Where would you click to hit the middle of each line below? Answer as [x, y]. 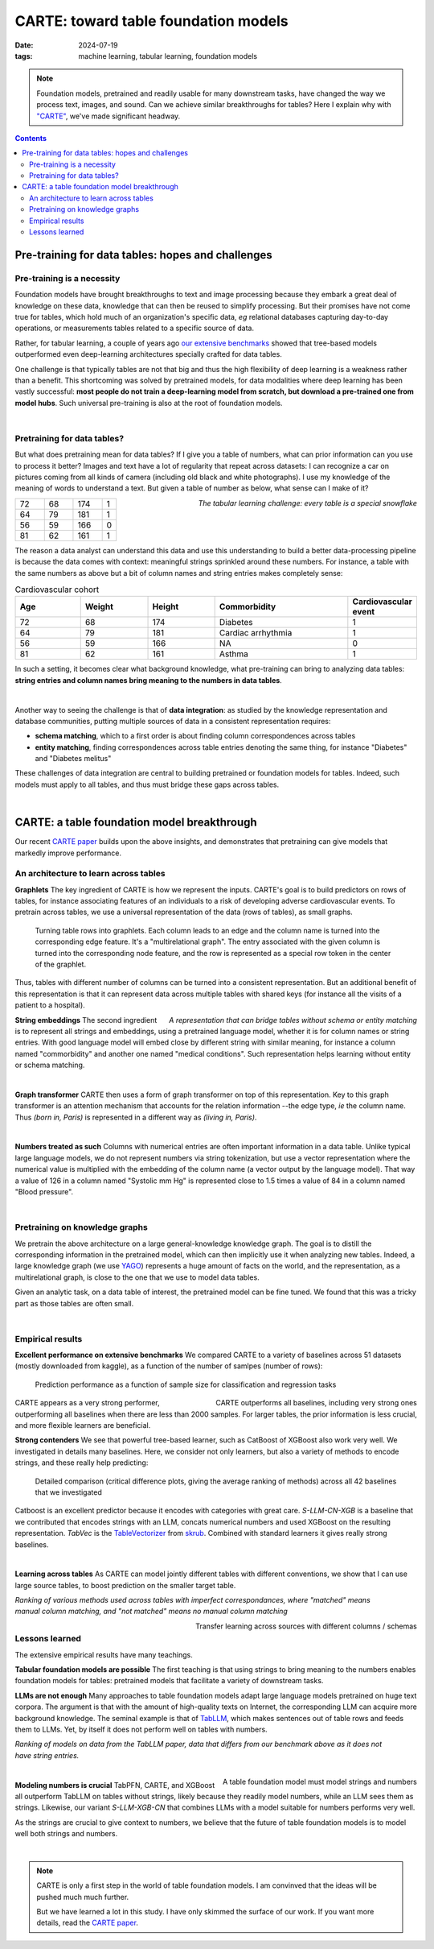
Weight [99, 606]
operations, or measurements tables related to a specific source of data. [135, 328]
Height [166, 606]
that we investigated [68, 1492]
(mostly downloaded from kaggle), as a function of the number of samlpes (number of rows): [169, 1366]
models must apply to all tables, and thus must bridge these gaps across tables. [147, 784]
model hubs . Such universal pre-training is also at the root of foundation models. [149, 403]
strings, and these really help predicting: [82, 1463]
